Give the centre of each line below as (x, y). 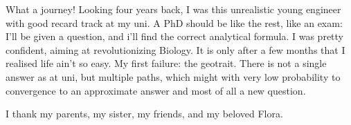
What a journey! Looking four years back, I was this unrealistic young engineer (173, 9)
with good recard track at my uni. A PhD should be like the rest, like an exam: (174, 22)
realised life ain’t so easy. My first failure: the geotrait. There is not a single (166, 63)
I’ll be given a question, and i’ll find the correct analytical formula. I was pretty (174, 36)
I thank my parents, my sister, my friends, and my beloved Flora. (144, 114)
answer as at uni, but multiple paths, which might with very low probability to (173, 76)
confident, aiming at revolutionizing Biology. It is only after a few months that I (175, 49)
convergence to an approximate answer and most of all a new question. (156, 90)
